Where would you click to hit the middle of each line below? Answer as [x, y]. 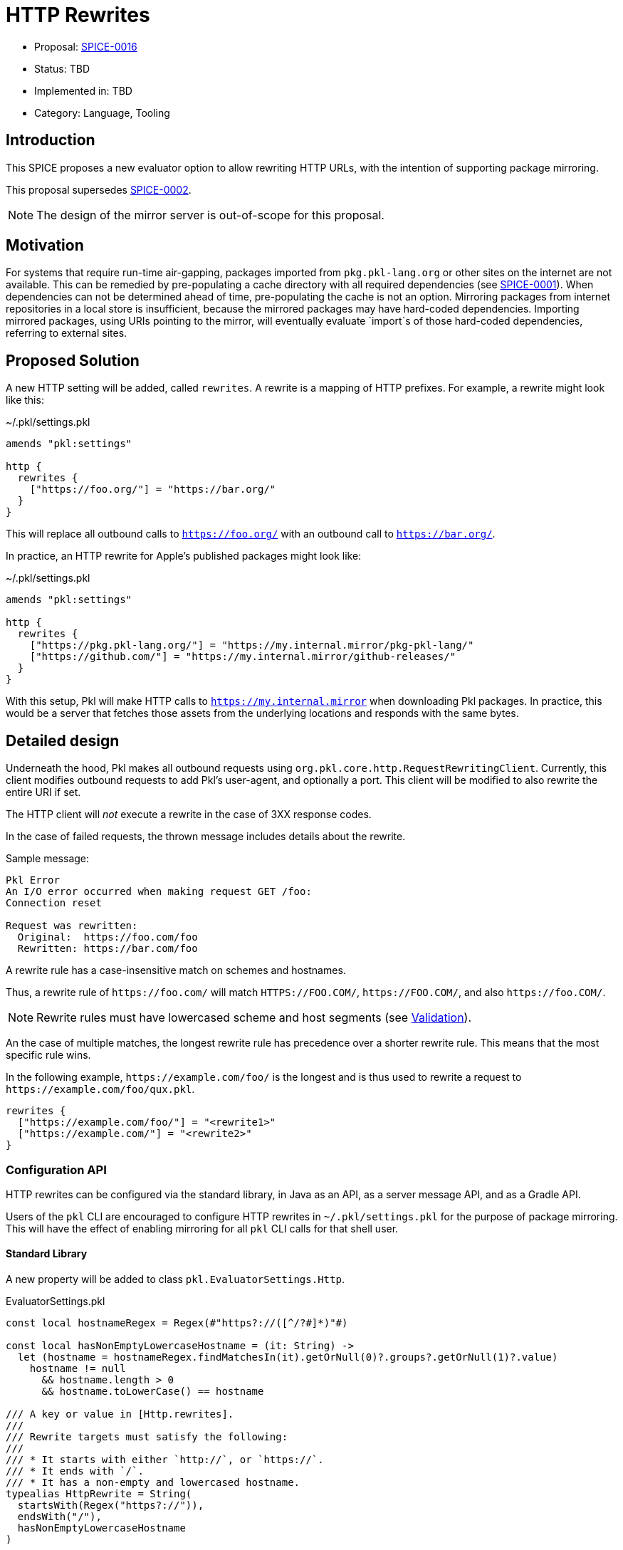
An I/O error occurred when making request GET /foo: [159, 892]
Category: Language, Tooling [102, 112]
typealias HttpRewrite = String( [99, 1494]
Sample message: [48, 859]
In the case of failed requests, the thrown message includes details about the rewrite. [206, 837]
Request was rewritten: [72, 926]
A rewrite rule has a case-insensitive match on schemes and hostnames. [176, 970]
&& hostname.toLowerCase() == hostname [153, 1392]
